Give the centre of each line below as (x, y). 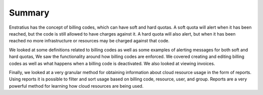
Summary (29, 13)
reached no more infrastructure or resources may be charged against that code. (89, 41)
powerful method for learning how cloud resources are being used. (76, 86)
